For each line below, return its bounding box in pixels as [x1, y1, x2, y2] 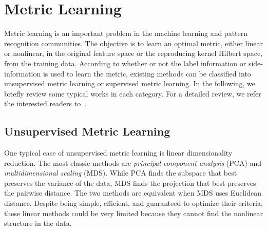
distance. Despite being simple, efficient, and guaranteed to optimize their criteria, [4, 198, 263, 208]
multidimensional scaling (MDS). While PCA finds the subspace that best [4, 167, 237, 178]
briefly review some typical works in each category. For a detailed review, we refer [4, 88, 261, 99]
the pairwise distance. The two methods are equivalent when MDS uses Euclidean [4, 187, 261, 198]
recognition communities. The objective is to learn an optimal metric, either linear [4, 37, 263, 48]
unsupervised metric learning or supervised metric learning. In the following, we [4, 78, 256, 89]
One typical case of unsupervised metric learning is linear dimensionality [4, 147, 233, 158]
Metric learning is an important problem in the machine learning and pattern [4, 28, 248, 39]
